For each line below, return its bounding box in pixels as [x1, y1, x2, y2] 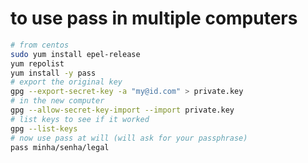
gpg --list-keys [10, 123, 78, 134]
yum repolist [10, 58, 65, 69]
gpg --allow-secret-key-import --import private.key [10, 105, 235, 116]
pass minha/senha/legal [10, 142, 110, 152]
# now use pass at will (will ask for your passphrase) [10, 133, 248, 143]
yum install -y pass [10, 68, 97, 78]
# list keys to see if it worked [10, 114, 150, 124]
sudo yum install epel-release [10, 49, 141, 59]
